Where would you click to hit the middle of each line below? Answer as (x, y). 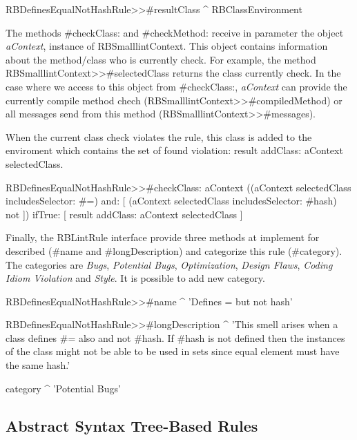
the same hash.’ (38, 365)
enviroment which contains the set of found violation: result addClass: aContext (174, 150)
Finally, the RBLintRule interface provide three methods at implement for (163, 237)
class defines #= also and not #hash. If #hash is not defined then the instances (175, 337)
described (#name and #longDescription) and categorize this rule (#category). (174, 250)
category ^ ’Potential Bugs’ (63, 388)
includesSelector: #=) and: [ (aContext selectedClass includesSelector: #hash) (171, 201)
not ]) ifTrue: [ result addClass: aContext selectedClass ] (124, 214)
